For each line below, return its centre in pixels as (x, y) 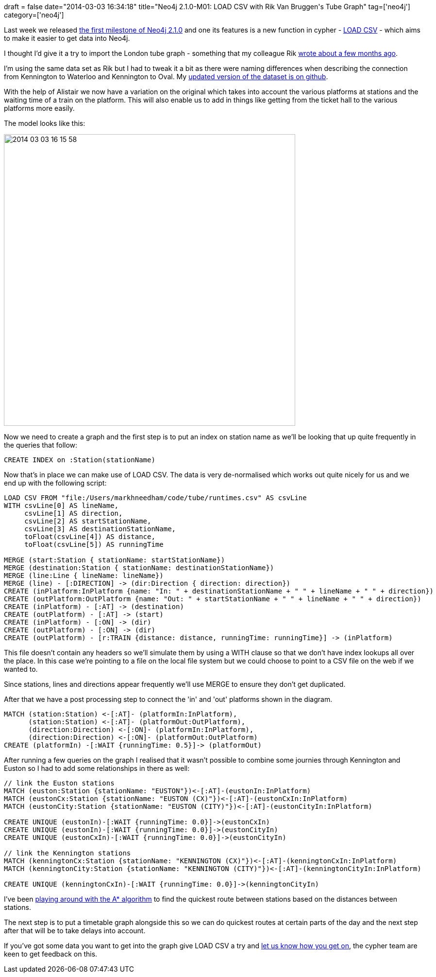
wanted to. (21, 669)
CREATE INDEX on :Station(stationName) (80, 460)
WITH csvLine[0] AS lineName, (61, 506)
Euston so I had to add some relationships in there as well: (97, 768)
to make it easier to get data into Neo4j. (67, 38)
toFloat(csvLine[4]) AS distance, (90, 537)
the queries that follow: (41, 445)
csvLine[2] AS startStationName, (88, 521)
